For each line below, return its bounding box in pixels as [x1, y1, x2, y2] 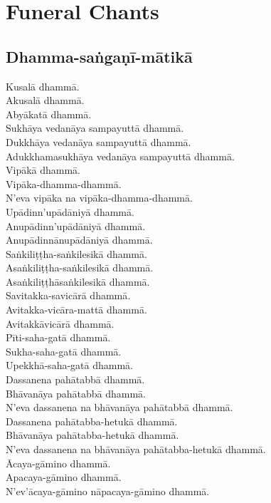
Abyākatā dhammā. [6, 106, 92, 121]
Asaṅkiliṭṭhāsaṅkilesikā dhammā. [6, 274, 150, 289]
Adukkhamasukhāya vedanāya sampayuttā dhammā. [6, 148, 235, 163]
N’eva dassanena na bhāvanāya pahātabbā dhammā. [6, 400, 233, 415]
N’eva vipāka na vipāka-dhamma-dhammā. [6, 190, 193, 205]
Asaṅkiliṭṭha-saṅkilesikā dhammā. [6, 260, 154, 275]
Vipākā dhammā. [6, 162, 81, 177]
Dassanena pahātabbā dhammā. [6, 372, 145, 387]
